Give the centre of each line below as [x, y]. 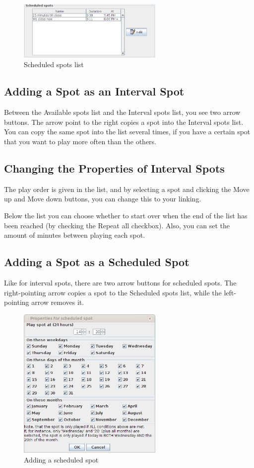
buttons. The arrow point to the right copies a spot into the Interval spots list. [124, 122]
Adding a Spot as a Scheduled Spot [97, 262]
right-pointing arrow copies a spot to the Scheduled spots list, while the [113, 292]
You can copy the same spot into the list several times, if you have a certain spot [127, 132]
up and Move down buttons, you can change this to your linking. [103, 199]
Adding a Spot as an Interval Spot [94, 91]
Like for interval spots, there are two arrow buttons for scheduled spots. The [120, 282]
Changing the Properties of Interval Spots [114, 168]
